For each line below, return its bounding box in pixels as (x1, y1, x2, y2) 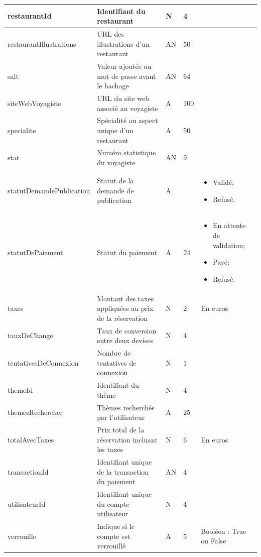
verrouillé (97, 540, 126, 551)
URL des (97, 28, 124, 39)
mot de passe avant (97, 70, 156, 81)
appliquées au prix (97, 303, 154, 313)
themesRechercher (8, 407, 63, 417)
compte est (97, 530, 130, 541)
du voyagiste (97, 157, 136, 168)
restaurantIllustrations (8, 38, 76, 49)
